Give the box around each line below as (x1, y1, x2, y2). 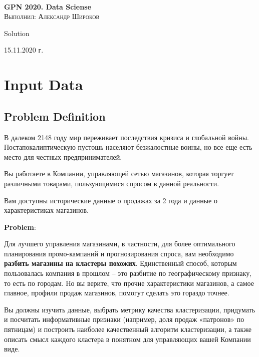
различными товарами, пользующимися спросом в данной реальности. (4, 178, 219, 188)
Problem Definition (4, 108, 106, 124)
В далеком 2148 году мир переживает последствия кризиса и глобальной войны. (4, 132, 249, 142)
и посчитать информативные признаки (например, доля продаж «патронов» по (4, 314, 244, 324)
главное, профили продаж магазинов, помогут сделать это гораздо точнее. (4, 287, 229, 298)
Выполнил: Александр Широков (4, 11, 100, 22)
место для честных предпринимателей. (4, 151, 122, 162)
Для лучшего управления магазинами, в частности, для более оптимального (4, 238, 235, 249)
